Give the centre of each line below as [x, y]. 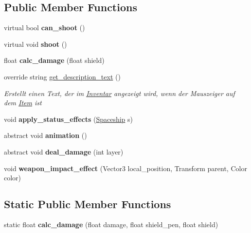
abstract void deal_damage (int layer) [64, 151]
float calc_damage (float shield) [54, 60]
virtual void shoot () [36, 44]
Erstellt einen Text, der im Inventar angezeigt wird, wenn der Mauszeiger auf [119, 93]
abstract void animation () [45, 135]
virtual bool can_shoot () [45, 28]
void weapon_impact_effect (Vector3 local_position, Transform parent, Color [125, 168]
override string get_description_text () [62, 76]
